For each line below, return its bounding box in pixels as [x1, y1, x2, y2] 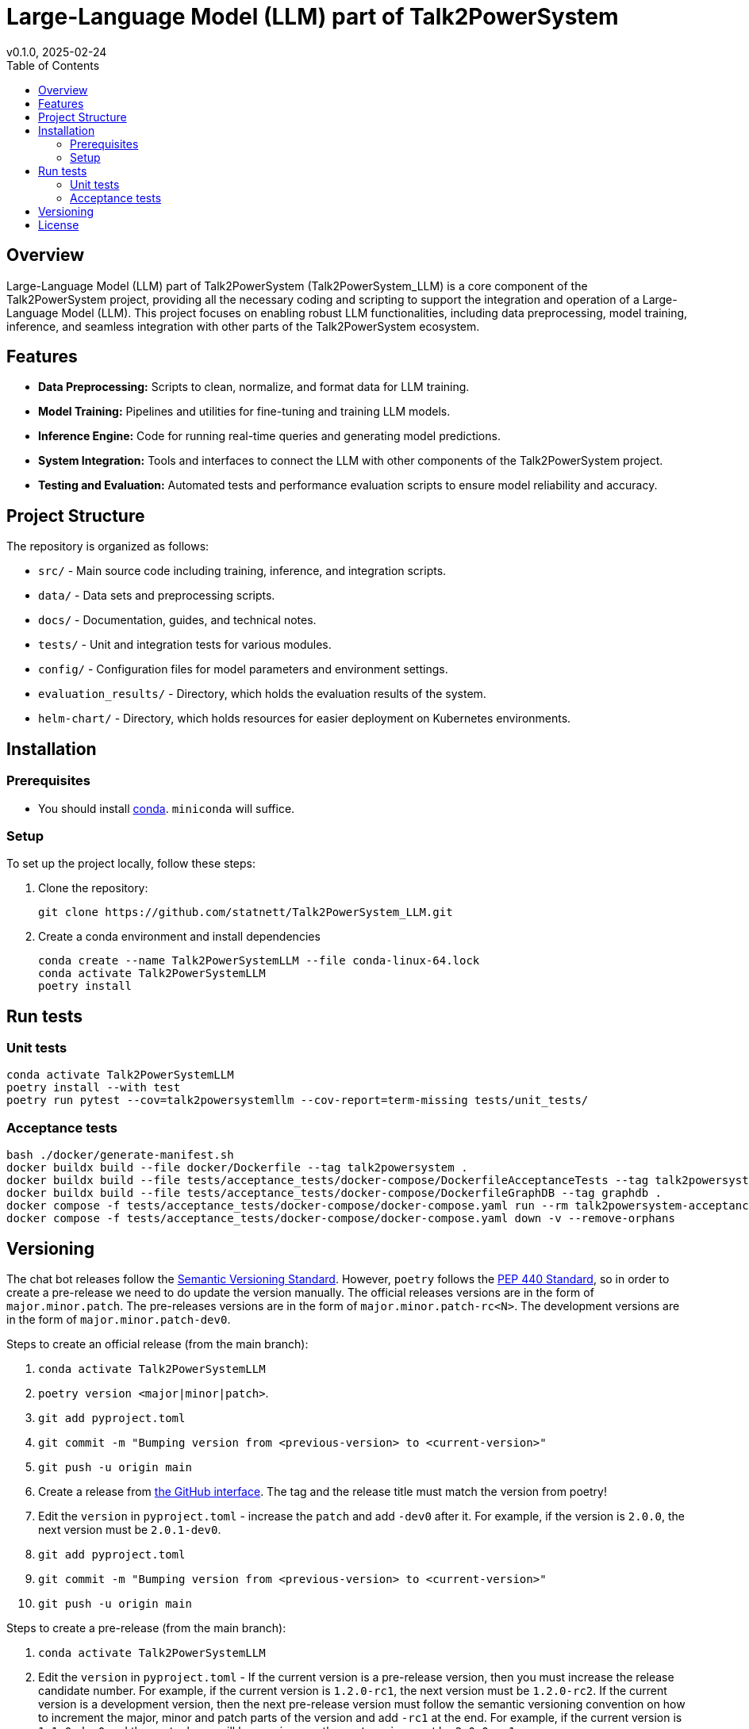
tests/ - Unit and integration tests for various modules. [38, 638, 332, 652]
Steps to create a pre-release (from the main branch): [6, 1621, 286, 1635]
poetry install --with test [6, 1081, 181, 1095]
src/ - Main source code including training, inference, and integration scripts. [38, 564, 447, 578]
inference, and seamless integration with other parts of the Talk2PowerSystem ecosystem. [6, 319, 480, 333]
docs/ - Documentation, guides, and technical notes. [38, 613, 317, 627]
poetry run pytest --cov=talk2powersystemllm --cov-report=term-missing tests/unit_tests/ [6, 1094, 589, 1107]
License [38, 217, 79, 232]
